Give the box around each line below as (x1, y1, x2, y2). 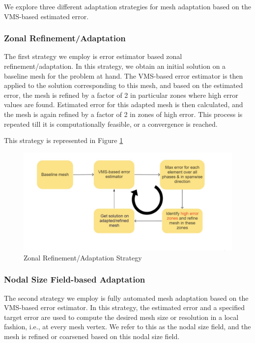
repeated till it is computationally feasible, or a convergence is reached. (4, 118, 218, 129)
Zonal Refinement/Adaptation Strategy (24, 252, 142, 262)
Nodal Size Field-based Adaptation (4, 273, 145, 286)
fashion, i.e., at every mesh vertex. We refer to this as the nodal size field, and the (4, 321, 251, 332)
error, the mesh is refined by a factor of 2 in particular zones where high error (4, 89, 238, 100)
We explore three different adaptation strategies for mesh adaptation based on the (4, 1, 251, 11)
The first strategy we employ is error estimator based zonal (4, 51, 182, 61)
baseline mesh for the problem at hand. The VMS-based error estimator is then (4, 70, 243, 81)
